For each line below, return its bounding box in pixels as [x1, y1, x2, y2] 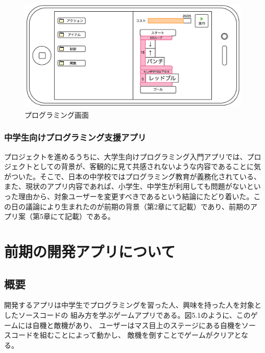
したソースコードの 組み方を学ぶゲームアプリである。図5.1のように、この [4, 310, 251, 320]
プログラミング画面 [25, 109, 89, 120]
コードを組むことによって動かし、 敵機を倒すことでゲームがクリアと [11, 330, 241, 340]
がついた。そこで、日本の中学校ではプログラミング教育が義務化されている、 [4, 171, 261, 181]
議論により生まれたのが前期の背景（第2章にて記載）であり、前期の [25, 201, 251, 211]
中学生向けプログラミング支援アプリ [4, 131, 147, 144]
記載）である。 [64, 211, 115, 222]
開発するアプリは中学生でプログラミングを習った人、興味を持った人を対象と [4, 300, 261, 310]
